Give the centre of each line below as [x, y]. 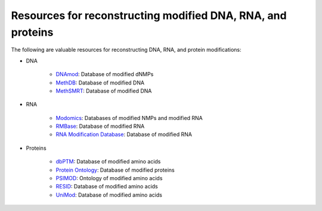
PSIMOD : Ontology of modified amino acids [109, 178]
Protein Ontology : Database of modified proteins [115, 170]
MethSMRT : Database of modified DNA [104, 91]
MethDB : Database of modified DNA [100, 83]
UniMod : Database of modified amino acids [109, 195]
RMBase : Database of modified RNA [100, 126]
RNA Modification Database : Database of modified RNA [124, 134]
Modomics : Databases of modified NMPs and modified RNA [129, 118]
